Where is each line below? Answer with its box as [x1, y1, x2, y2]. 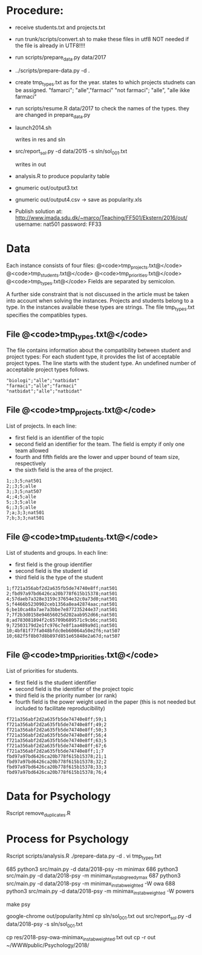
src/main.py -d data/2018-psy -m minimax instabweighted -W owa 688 [6, 879, 175, 888]
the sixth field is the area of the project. [15, 466, 114, 474]
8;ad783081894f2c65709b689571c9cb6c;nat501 [6, 617, 118, 624]
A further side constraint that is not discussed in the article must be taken [6, 291, 189, 298]
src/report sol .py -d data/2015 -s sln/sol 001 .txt [15, 148, 128, 156]
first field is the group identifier [15, 561, 93, 568]
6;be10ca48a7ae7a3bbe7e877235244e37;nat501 [6, 607, 118, 613]
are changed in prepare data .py [15, 111, 91, 120]
